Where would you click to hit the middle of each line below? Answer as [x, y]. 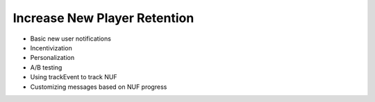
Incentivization [51, 48]
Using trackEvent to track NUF [74, 77]
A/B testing [46, 67]
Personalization [52, 58]
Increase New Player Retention [103, 18]
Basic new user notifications [70, 39]
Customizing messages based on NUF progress [99, 87]
